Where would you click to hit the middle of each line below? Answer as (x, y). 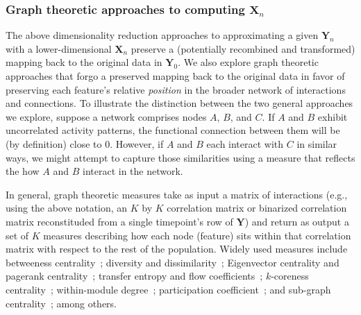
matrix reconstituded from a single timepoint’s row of (119, 221)
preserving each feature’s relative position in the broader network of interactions (176, 89)
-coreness (290, 276)
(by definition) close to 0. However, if (85, 143)
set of (17, 235)
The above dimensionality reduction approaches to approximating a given (162, 35)
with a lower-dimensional (59, 48)
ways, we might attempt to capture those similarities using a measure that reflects (180, 157)
